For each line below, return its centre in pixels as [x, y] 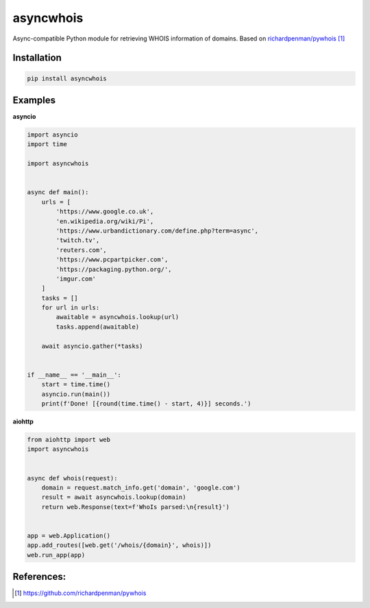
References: [39, 577]
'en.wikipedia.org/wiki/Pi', [105, 221]
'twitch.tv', [78, 241]
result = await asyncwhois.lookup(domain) [114, 497]
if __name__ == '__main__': [74, 375]
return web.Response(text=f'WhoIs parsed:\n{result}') [135, 507]
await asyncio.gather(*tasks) [92, 346]
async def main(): [58, 192]
